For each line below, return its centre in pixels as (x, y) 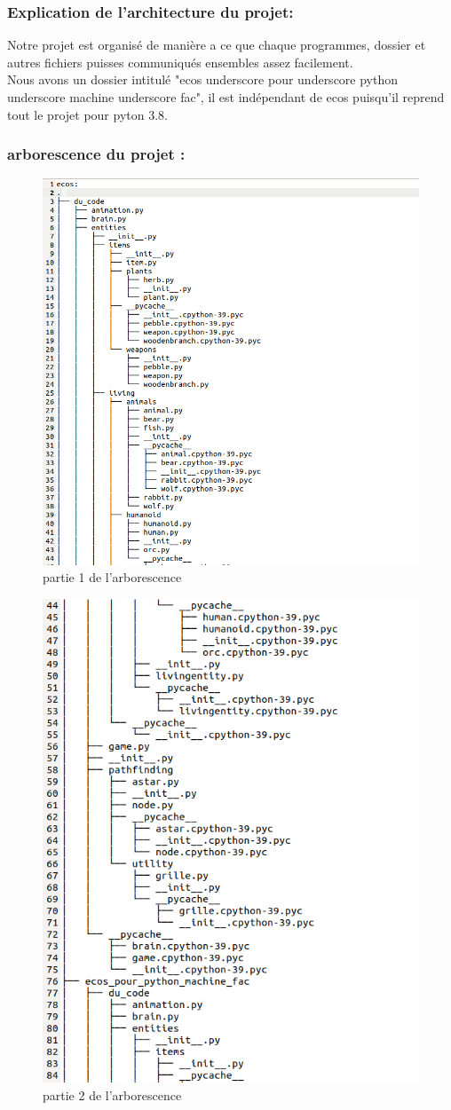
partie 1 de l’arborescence (112, 577)
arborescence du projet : (96, 154)
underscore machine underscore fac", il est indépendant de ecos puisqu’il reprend (226, 97)
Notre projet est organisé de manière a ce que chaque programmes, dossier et (217, 45)
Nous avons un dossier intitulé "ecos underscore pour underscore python (203, 79)
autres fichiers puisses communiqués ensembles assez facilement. (180, 62)
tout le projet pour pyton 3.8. (87, 114)
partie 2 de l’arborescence (112, 1095)
